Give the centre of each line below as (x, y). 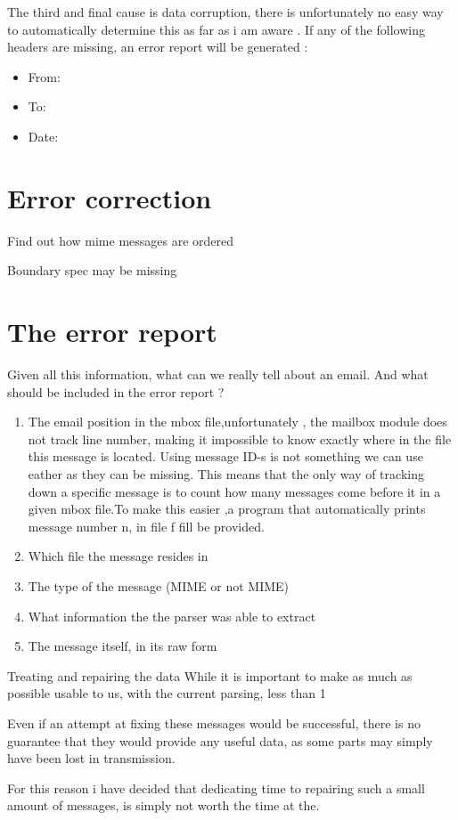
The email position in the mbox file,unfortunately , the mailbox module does (237, 422)
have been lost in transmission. (91, 758)
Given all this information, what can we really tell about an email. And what (218, 374)
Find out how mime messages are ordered (121, 240)
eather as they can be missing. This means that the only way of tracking (226, 473)
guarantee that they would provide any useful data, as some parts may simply (220, 740)
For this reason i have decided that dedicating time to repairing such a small (216, 788)
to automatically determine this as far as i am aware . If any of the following (216, 29)
